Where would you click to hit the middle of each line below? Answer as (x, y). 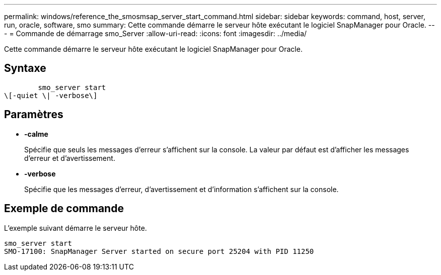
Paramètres (34, 115)
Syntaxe (25, 68)
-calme (36, 134)
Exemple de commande (64, 209)
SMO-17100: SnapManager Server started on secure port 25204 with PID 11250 (159, 251)
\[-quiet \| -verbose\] (51, 95)
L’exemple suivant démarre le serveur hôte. (76, 228)
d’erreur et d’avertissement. (70, 158)
